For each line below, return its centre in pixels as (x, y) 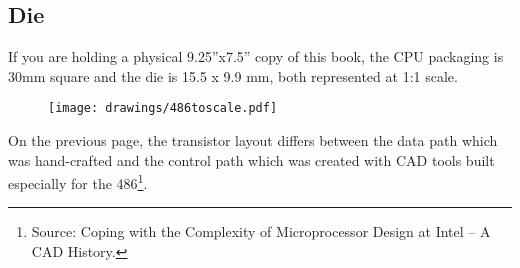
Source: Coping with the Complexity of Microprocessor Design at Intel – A (261, 231)
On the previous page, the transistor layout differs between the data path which (253, 140)
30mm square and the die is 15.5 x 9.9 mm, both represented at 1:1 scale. (233, 75)
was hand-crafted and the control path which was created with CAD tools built (251, 159)
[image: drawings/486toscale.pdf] (163, 108)
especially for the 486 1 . (78, 181)
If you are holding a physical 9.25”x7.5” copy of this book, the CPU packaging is (256, 56)
